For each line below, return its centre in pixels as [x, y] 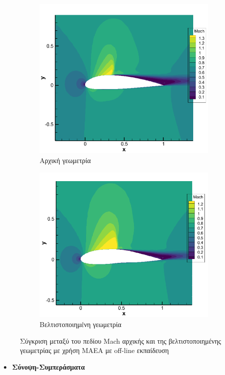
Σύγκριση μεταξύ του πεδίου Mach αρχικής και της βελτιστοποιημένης [121, 340]
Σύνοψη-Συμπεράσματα [48, 366]
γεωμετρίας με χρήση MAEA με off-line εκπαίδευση [95, 350]
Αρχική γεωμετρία [65, 160]
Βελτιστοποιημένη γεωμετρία [81, 324]
